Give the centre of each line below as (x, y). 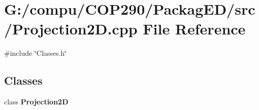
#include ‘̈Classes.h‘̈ (36, 53)
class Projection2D (36, 102)
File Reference (194, 29)
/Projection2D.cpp (71, 29)
